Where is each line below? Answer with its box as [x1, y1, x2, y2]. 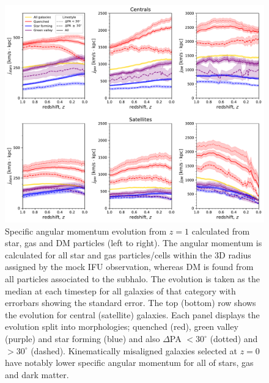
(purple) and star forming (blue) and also [5, 332, 160, 345]
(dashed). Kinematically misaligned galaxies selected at [31, 344, 237, 357]
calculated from [191, 224, 250, 237]
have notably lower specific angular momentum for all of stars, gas [5, 356, 254, 369]
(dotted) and [210, 332, 258, 345]
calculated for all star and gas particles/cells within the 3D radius [5, 248, 251, 261]
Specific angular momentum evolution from [5, 224, 167, 237]
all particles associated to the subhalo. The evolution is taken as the [5, 272, 260, 285]
